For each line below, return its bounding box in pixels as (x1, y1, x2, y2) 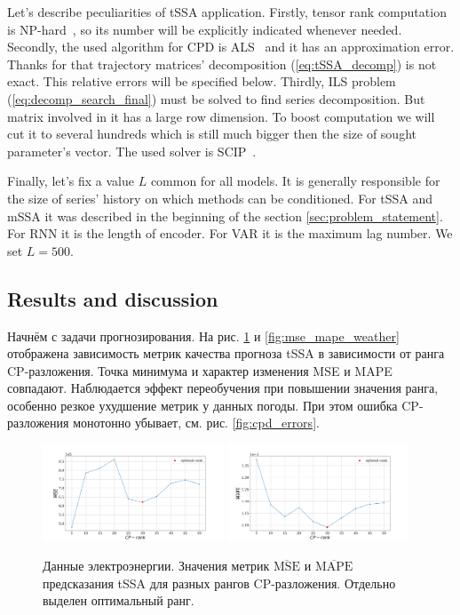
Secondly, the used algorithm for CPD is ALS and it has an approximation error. (7, 37, 455, 56)
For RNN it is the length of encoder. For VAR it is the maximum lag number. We (7, 224, 453, 243)
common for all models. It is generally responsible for (150, 172, 440, 190)
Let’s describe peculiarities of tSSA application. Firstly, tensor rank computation (7, 3, 447, 20)
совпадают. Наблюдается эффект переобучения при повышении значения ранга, (7, 379, 439, 397)
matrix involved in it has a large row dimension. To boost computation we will (7, 107, 435, 125)
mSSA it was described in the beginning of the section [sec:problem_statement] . (7, 206, 443, 225)
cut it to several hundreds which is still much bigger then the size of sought (7, 124, 416, 143)
